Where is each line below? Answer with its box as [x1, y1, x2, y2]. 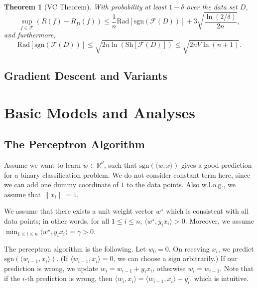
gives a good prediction [181, 159, 252, 170]
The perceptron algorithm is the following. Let [4, 243, 146, 254]
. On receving [168, 243, 210, 254]
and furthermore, [4, 29, 56, 40]
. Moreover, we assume [185, 215, 254, 226]
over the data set [186, 1, 238, 11]
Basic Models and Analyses [4, 102, 195, 122]
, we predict [218, 243, 254, 254]
